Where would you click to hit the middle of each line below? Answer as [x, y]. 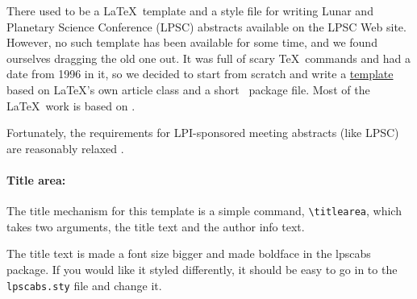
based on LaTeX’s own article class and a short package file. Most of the [188, 89]
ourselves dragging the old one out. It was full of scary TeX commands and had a [208, 58]
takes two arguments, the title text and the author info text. [156, 226]
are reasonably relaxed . [65, 148]
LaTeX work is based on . [71, 105]
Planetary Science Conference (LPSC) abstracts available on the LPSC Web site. [206, 26]
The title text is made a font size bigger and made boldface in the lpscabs [189, 253]
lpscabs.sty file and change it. [84, 285]
